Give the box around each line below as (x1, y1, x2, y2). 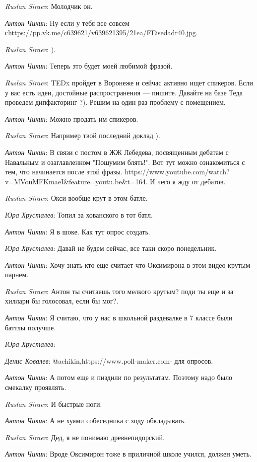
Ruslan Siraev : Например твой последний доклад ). (5, 130, 160, 141)
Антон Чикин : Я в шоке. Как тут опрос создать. (5, 226, 150, 236)
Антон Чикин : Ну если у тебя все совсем (5, 17, 129, 28)
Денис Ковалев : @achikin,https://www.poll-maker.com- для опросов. (5, 355, 213, 366)
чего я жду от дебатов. (157, 176, 226, 186)
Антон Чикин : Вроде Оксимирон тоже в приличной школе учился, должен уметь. (5, 449, 252, 459)
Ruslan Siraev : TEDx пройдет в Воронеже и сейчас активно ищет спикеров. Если (5, 77, 253, 87)
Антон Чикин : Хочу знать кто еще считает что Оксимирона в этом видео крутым (5, 259, 251, 270)
